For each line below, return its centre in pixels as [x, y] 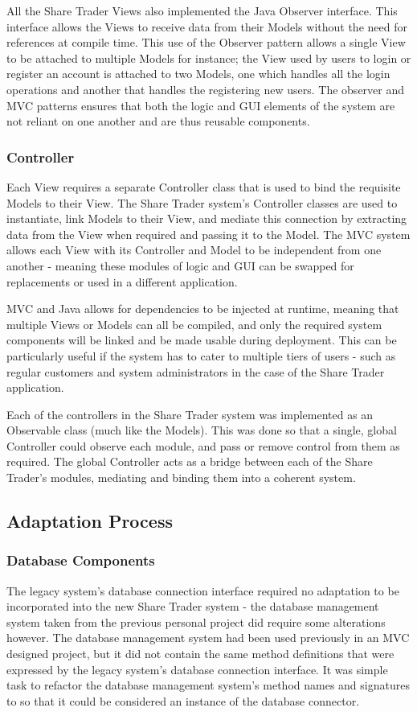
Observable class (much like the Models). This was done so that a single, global [202, 430]
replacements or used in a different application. [122, 281]
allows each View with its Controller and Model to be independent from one [194, 250]
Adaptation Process [90, 521]
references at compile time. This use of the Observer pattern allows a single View [206, 42]
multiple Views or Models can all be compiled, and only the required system [194, 324]
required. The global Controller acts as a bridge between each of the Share [190, 461]
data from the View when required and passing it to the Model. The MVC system [208, 234]
